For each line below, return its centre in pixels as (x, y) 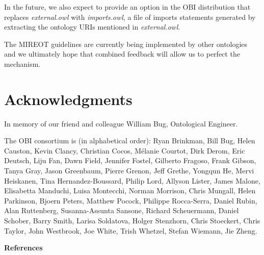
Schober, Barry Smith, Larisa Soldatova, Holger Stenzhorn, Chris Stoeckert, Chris (132, 221)
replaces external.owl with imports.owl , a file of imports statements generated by (130, 17)
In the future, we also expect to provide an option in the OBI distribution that (127, 7)
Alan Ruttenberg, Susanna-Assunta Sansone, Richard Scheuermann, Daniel (122, 210)
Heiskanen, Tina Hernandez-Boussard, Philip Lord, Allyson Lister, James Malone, (132, 180)
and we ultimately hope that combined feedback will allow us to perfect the (122, 54)
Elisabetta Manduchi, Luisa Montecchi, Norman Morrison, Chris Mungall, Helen (130, 190)
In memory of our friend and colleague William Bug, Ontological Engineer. (121, 123)
